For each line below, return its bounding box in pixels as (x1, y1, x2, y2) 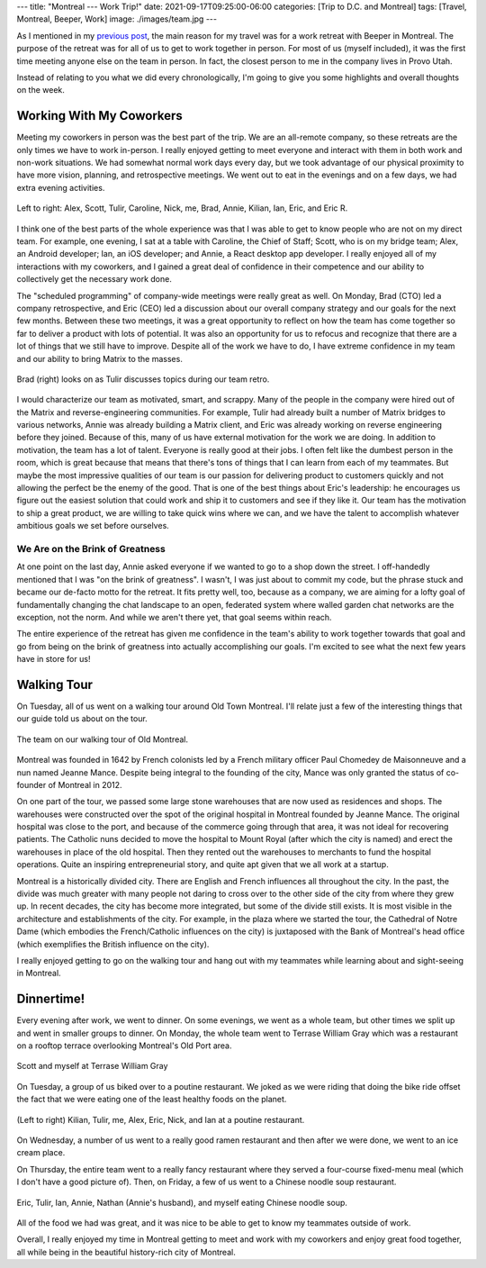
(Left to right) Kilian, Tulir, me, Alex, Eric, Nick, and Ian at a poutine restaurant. (16, 1114, 305, 1125)
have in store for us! (16, 654, 91, 665)
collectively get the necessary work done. (16, 274, 173, 285)
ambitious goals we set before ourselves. (16, 521, 170, 531)
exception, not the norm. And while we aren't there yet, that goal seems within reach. (16, 611, 332, 622)
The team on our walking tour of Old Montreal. (16, 734, 189, 745)
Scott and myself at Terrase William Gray (16, 1061, 168, 1072)
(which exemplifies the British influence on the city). (16, 938, 210, 949)
